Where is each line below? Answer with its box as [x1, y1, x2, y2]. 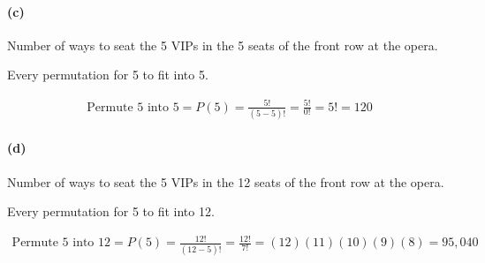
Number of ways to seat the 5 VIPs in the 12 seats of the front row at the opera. [7, 172, 444, 191]
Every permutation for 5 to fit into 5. [7, 65, 208, 84]
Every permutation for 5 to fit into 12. [7, 202, 215, 221]
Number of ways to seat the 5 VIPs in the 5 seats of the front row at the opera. [7, 35, 438, 54]
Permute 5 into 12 [11, 237, 111, 250]
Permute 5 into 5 [87, 101, 179, 114]
